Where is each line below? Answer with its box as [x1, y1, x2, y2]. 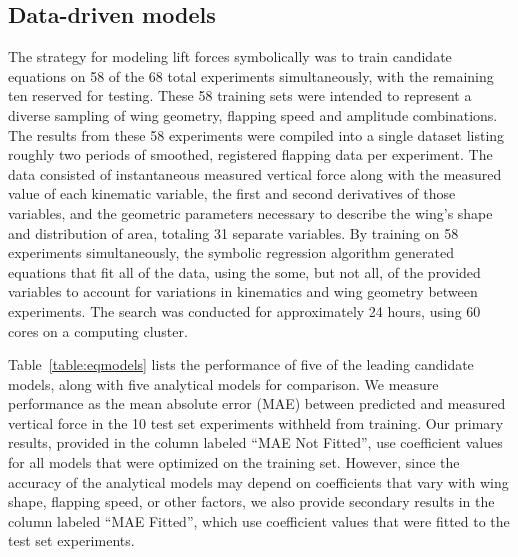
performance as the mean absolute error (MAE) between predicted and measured [8, 393, 506, 414]
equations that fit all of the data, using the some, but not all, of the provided [8, 261, 481, 282]
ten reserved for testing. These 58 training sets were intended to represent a [8, 85, 472, 106]
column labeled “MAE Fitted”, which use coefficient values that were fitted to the [8, 510, 510, 531]
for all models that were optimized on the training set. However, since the [8, 452, 460, 473]
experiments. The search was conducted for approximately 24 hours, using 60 [8, 300, 481, 321]
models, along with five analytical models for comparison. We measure [8, 373, 439, 394]
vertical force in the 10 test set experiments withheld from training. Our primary [8, 412, 504, 433]
